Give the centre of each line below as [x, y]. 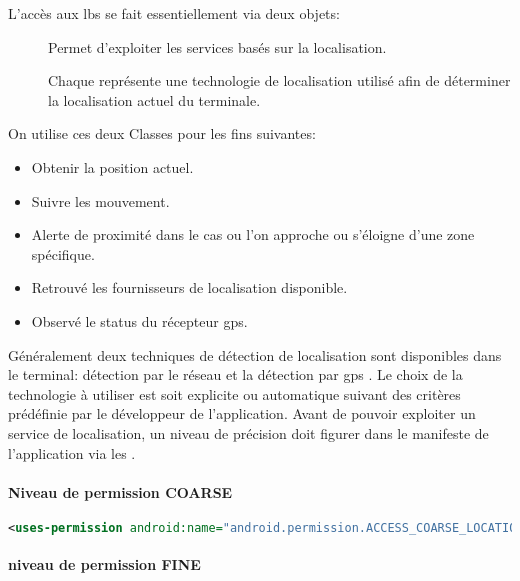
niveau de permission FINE [104, 564]
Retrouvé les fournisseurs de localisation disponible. [189, 287]
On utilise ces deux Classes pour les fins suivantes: [162, 133]
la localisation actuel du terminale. [154, 99]
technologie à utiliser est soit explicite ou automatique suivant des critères [234, 393]
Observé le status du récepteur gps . [139, 320]
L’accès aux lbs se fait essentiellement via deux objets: [174, 13]
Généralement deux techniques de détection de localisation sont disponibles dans [255, 354]
